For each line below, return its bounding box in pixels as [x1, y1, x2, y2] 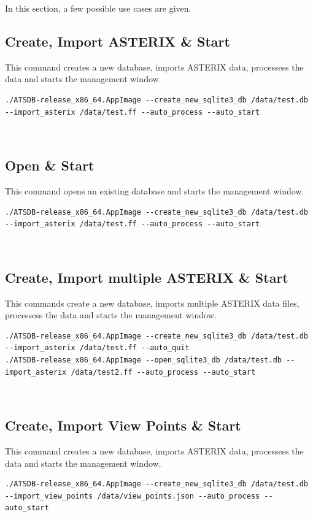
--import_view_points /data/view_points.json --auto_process [5, 491, 260, 500]
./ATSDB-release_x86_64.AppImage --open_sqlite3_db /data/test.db [5, 355, 282, 364]
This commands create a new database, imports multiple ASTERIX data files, [5, 296, 299, 309]
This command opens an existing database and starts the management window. [5, 184, 304, 197]
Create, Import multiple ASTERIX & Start [5, 267, 288, 286]
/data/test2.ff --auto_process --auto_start [71, 367, 256, 377]
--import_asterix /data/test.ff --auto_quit [5, 343, 190, 353]
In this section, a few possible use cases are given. [5, 2, 191, 14]
